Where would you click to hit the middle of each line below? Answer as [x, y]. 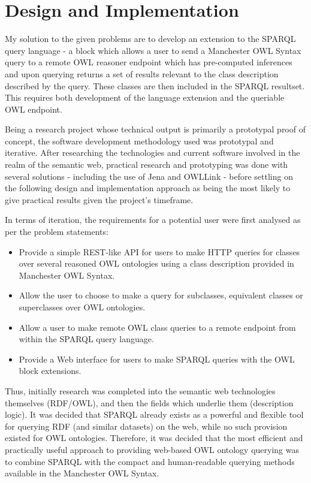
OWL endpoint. [34, 109]
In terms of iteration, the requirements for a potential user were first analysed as [153, 220]
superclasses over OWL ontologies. [82, 307]
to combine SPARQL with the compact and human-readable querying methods [150, 461]
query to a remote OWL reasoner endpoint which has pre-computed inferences [149, 62]
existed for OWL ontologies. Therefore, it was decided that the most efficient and [154, 438]
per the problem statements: [57, 232]
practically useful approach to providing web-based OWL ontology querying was [152, 449]
